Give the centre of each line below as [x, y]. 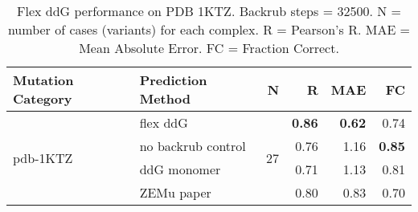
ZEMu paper [175, 192]
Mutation [43, 80]
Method [165, 98]
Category [43, 98]
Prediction [173, 80]
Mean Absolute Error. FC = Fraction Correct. [209, 48]
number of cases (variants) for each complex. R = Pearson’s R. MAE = [209, 29]
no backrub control [193, 146]
